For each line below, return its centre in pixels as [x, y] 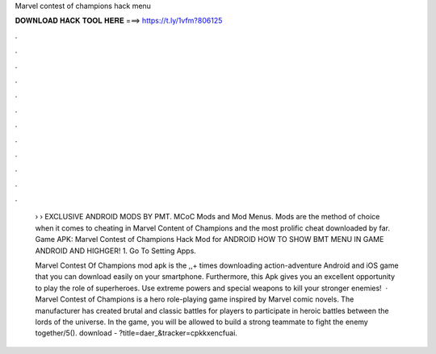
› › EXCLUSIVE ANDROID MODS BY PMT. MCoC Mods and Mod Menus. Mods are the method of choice [208, 217]
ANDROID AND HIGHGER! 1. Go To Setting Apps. [116, 251]
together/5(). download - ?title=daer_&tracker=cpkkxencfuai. [136, 333]
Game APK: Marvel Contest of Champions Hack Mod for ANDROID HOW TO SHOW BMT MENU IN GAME [210, 239]
